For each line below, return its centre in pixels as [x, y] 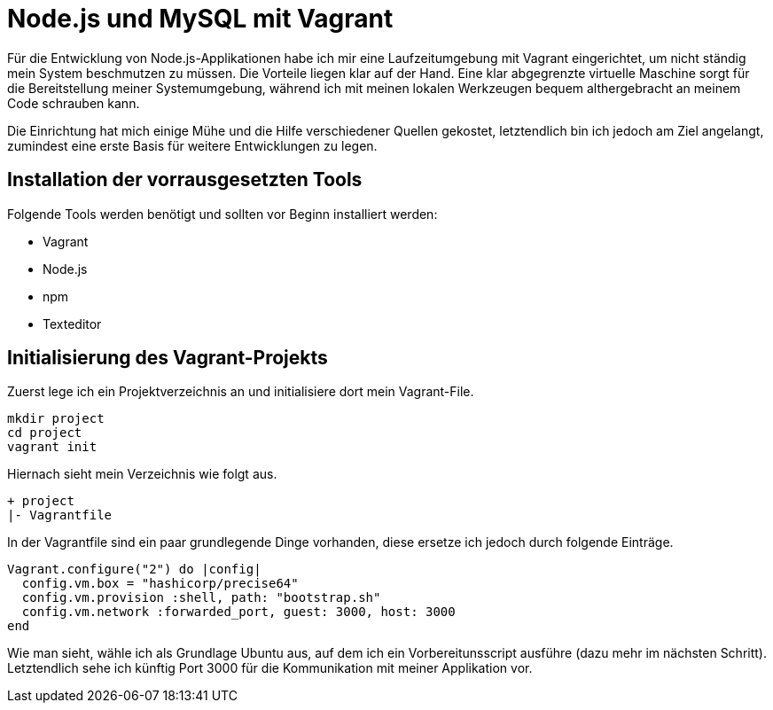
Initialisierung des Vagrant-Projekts [168, 358]
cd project [45, 433]
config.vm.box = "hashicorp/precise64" [160, 584]
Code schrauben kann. [74, 103]
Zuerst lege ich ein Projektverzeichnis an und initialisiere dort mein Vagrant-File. [241, 392]
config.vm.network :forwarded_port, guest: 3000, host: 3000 [238, 612]
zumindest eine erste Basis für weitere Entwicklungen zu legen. [192, 145]
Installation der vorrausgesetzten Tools [185, 180]
